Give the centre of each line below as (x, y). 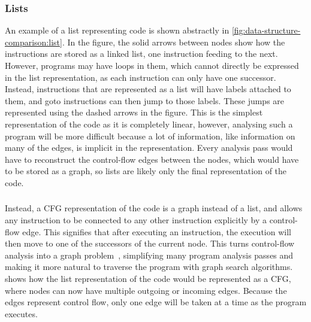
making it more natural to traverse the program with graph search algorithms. (149, 267)
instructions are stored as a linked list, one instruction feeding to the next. (141, 54)
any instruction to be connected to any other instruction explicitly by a (136, 220)
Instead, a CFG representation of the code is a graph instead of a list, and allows (154, 208)
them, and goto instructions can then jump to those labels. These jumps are (145, 100)
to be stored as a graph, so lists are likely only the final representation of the (146, 171)
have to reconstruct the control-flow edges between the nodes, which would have (152, 159)
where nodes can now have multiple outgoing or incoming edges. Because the (146, 290)
